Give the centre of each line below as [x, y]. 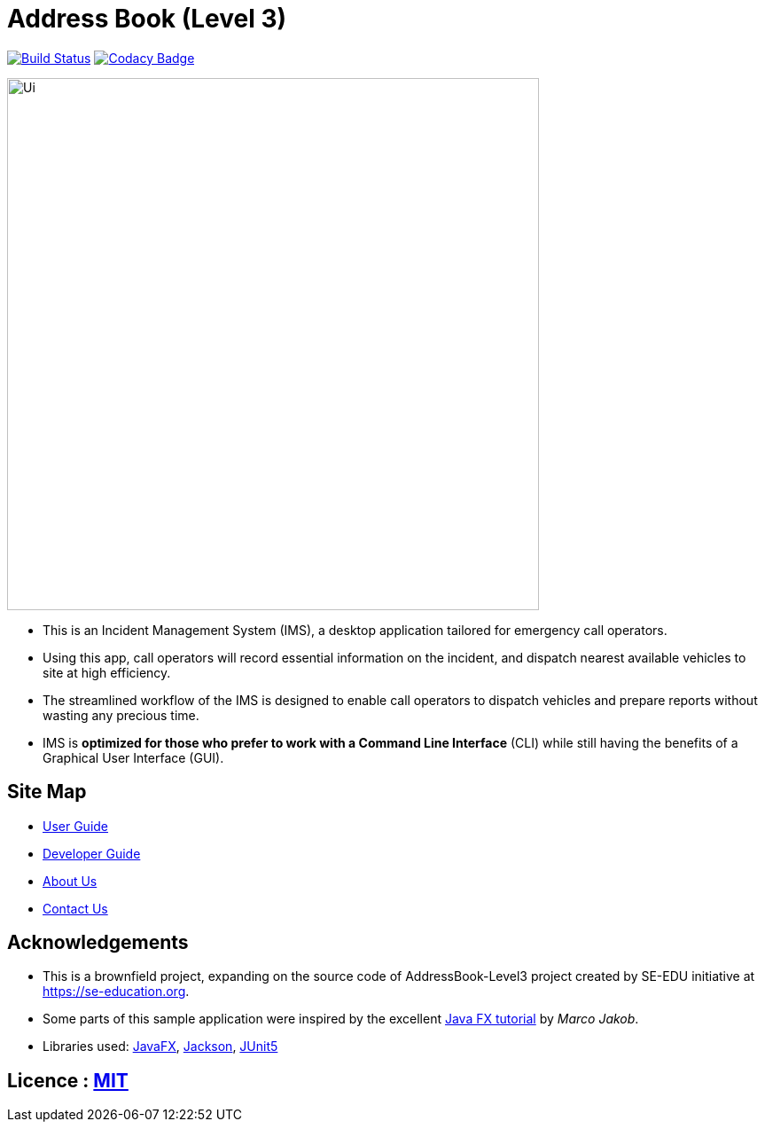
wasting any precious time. [121, 715]
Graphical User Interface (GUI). [133, 757]
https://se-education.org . [116, 992]
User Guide [76, 826]
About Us [70, 881]
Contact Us [75, 908]
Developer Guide [92, 853]
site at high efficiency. [107, 672]
